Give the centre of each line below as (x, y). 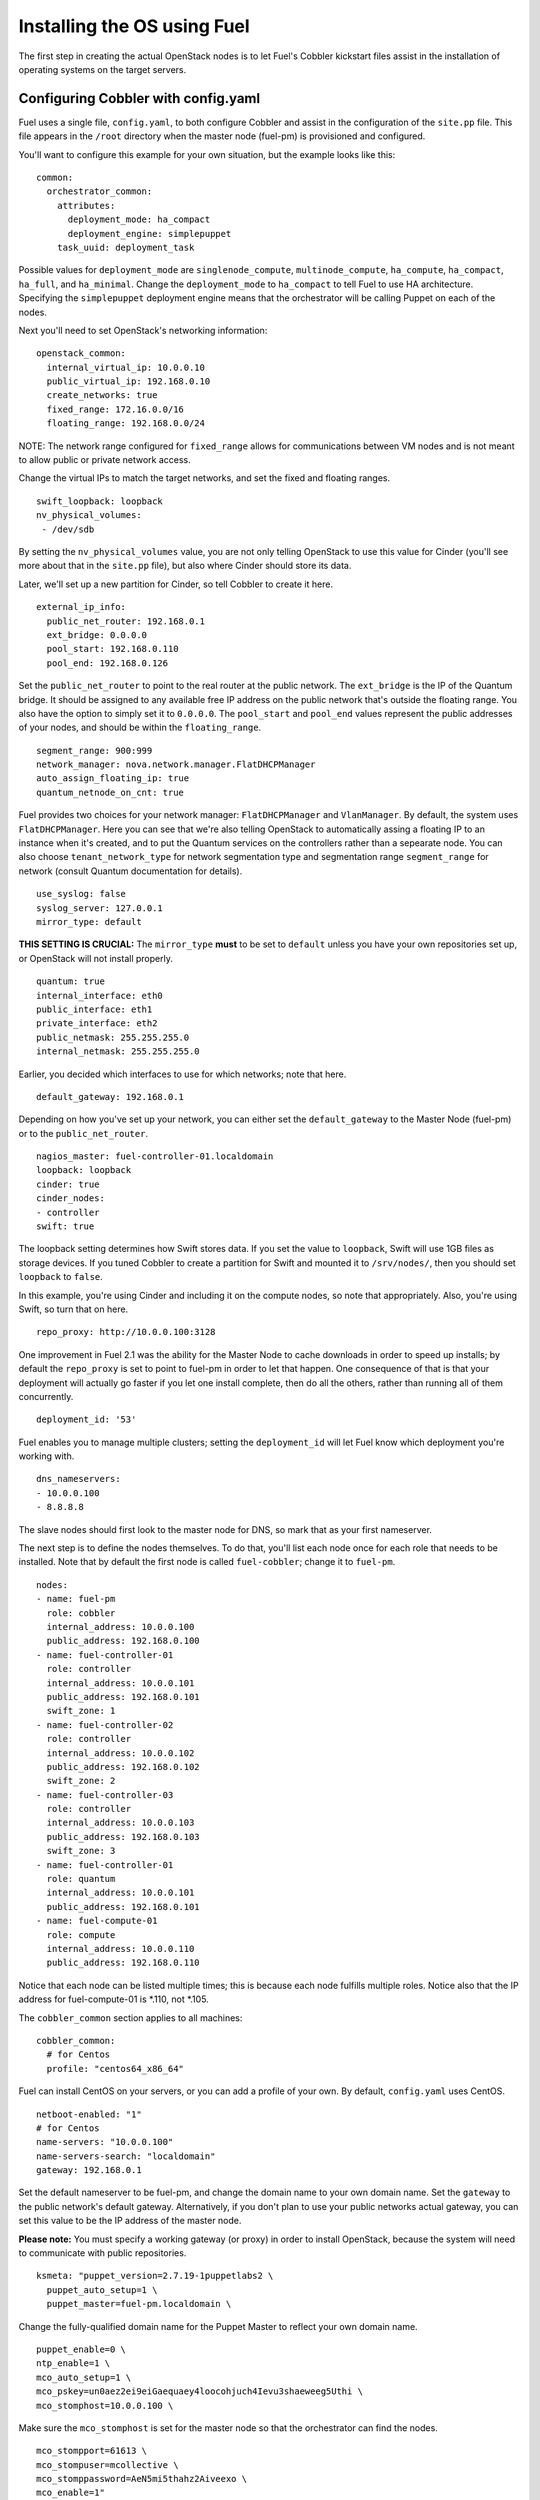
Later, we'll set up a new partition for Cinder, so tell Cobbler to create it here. (176, 584)
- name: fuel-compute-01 (97, 1921)
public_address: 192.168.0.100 (123, 1641)
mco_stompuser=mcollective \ (107, 2464)
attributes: (86, 205)
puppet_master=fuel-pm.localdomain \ (139, 2304)
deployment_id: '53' (86, 1419)
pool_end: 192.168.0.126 (107, 663)
